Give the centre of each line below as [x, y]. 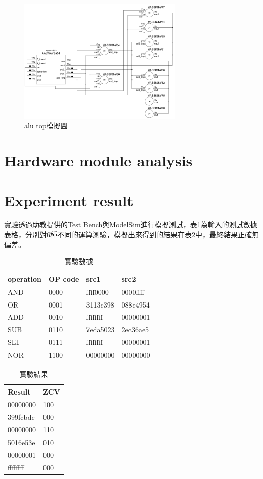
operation [25, 278]
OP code [64, 278]
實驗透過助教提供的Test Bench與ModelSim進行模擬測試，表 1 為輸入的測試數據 [131, 224]
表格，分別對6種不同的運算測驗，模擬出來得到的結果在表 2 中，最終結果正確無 [131, 234]
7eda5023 [100, 330]
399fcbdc [21, 417]
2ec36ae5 [135, 330]
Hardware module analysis [98, 161]
